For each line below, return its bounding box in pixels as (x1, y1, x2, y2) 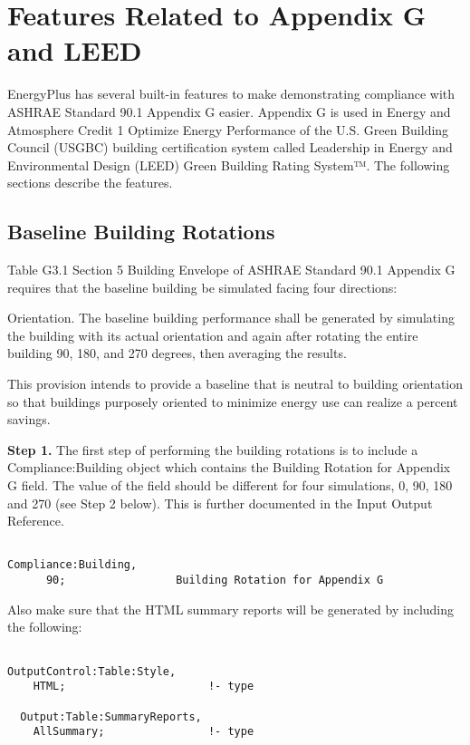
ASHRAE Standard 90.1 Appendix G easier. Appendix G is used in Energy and (7, 102, 451, 121)
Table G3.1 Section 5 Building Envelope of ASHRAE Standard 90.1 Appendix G (7, 260, 456, 279)
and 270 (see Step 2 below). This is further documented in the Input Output (7, 493, 433, 512)
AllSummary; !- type (33, 725, 254, 739)
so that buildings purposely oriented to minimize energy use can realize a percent (7, 392, 458, 411)
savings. (7, 410, 51, 429)
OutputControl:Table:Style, (7, 664, 177, 678)
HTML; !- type (33, 680, 254, 693)
